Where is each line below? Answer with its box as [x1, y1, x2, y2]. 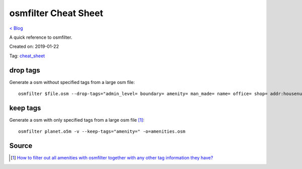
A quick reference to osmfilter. [9, 34, 72, 40]
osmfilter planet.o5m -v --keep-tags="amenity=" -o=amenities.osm [18, 129, 186, 134]
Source [9, 141, 33, 150]
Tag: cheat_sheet [9, 53, 45, 59]
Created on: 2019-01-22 [9, 43, 59, 50]
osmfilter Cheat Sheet [9, 8, 103, 19]
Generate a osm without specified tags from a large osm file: [9, 79, 135, 85]
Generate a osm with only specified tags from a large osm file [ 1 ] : [9, 117, 144, 123]
